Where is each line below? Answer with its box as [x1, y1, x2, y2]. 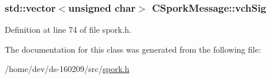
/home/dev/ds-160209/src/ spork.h [5, 63, 130, 75]
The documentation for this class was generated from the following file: [5, 43, 261, 55]
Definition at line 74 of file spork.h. [5, 23, 132, 36]
